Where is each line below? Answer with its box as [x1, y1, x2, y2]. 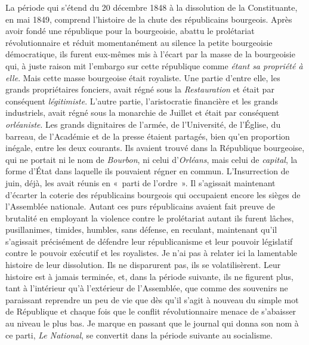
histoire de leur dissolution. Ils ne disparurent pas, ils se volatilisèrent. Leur [5, 258, 281, 271]
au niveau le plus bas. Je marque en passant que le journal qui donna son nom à [5, 317, 299, 329]
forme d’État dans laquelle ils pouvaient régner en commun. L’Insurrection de [5, 165, 289, 177]
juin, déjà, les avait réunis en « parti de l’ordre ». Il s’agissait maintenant [5, 176, 276, 189]
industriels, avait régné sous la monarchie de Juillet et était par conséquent [5, 106, 280, 119]
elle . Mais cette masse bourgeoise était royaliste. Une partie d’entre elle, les [5, 71, 280, 84]
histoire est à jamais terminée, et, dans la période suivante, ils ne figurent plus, [5, 270, 293, 282]
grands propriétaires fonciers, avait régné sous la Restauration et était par [5, 83, 274, 96]
